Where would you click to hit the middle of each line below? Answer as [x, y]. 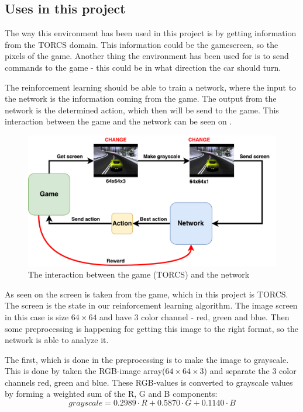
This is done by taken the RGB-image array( [85, 371]
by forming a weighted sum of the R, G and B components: [111, 394]
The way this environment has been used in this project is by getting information [151, 33]
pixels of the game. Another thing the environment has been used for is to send [147, 56]
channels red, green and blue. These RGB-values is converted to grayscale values [149, 382]
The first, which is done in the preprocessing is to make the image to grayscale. [147, 359]
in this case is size [37, 316]
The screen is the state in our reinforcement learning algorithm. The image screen [151, 305]
